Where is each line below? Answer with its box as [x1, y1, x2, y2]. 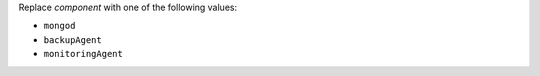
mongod [43, 20, 76, 32]
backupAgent [43, 34, 102, 45]
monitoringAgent [43, 48, 124, 60]
